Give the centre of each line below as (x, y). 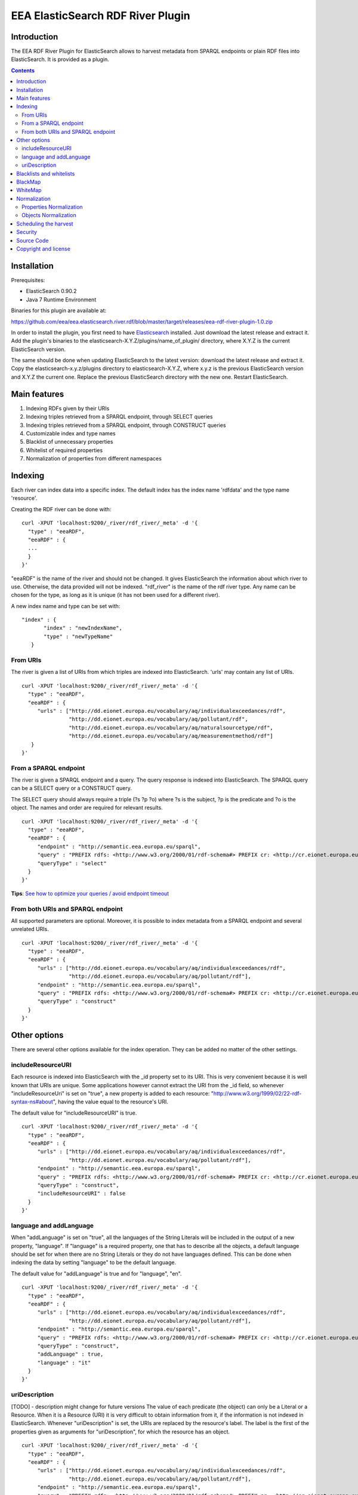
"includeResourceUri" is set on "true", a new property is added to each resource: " (112, 1094)
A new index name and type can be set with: (66, 606)
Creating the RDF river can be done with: (61, 509)
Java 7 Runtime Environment (61, 300)
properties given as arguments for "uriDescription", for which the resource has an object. (120, 1432)
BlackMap (29, 182)
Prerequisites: (28, 280)
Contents (23, 70)
